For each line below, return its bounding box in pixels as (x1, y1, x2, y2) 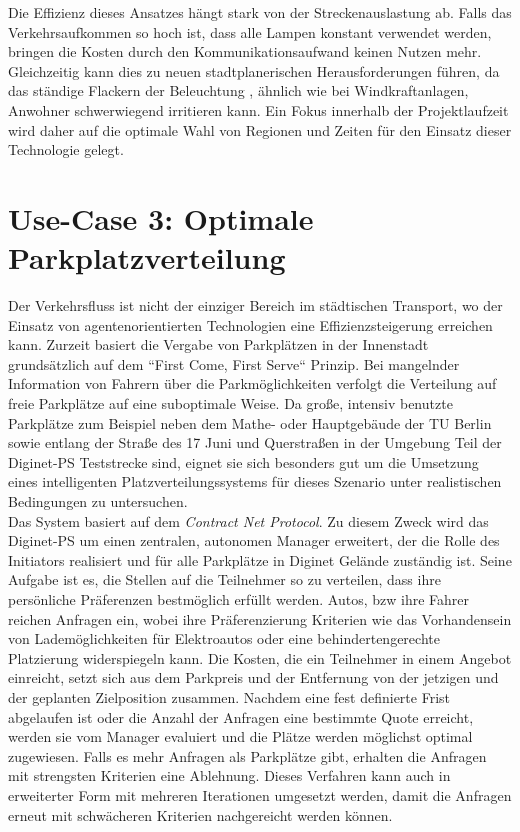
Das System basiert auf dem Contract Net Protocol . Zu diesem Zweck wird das (8, 510, 489, 531)
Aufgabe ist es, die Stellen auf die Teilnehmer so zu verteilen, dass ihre (8, 569, 441, 590)
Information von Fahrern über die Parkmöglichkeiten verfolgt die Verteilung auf (8, 373, 497, 394)
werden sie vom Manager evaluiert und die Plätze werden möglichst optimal (8, 726, 473, 747)
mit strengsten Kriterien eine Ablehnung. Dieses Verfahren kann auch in (8, 765, 451, 786)
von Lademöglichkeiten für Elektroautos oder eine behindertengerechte (8, 628, 440, 649)
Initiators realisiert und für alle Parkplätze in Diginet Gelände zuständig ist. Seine (8, 549, 512, 570)
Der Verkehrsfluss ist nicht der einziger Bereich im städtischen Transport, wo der (8, 295, 503, 316)
